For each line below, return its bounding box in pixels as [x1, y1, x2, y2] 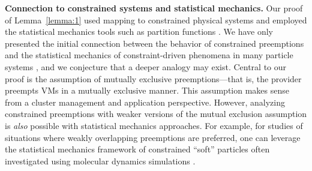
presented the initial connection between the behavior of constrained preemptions [5, 37, 304, 49]
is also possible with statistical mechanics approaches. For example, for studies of [5, 119, 303, 131]
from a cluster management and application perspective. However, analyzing [5, 95, 285, 108]
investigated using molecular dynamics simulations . [5, 154, 196, 167]
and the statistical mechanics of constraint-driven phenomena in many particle [5, 49, 293, 61]
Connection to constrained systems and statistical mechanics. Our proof [5, 2, 303, 14]
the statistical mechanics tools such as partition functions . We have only [5, 25, 274, 38]
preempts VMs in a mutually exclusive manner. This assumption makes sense [5, 84, 289, 97]
